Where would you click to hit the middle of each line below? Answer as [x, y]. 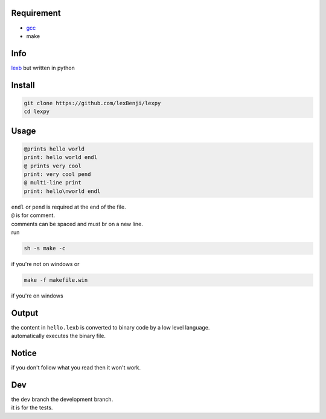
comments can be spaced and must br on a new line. [77, 224]
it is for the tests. [32, 408]
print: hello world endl [61, 158]
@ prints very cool [53, 166]
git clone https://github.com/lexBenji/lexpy [92, 103]
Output [25, 313]
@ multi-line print [53, 183]
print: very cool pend [57, 174]
